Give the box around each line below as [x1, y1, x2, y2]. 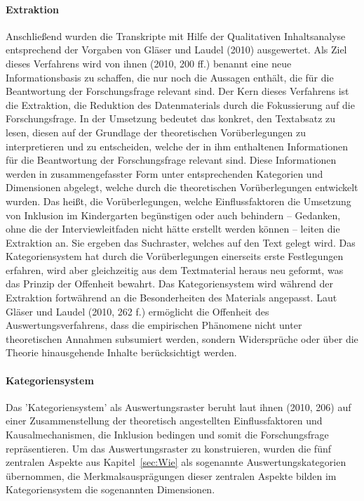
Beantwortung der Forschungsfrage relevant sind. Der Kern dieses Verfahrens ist [6, 84, 349, 98]
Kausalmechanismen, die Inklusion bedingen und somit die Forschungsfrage [6, 427, 329, 442]
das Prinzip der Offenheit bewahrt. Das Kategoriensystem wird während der [6, 276, 333, 291]
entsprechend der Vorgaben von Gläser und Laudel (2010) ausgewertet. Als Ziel [6, 42, 347, 57]
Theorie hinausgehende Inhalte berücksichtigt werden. [6, 345, 237, 360]
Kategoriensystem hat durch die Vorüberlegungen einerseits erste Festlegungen [6, 249, 344, 263]
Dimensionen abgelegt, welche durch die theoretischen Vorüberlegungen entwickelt [6, 180, 358, 195]
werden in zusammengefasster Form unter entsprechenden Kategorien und [6, 166, 323, 181]
